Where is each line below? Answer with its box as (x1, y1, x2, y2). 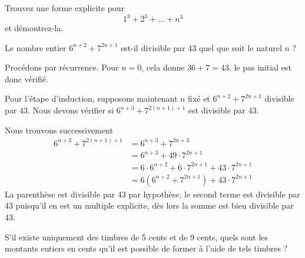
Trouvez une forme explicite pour (5, 2, 125, 14)
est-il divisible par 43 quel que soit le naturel (121, 41, 282, 53)
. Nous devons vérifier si (27, 104, 114, 116)
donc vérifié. (5, 72, 48, 85)
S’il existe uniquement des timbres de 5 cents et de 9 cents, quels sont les (5, 230, 268, 243)
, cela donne (141, 61, 185, 73)
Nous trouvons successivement (5, 123, 113, 136)
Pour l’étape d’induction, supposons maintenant (5, 92, 178, 105)
